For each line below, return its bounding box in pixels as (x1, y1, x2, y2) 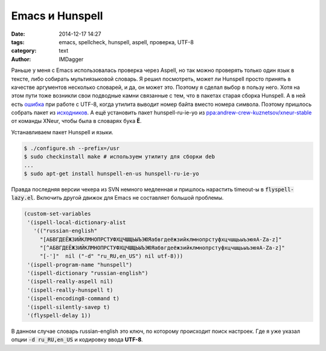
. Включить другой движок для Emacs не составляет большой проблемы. (33, 194, 224, 202)
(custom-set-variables (24, 211, 91, 217)
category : (11, 47, 37, 54)
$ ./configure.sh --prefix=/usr (24, 145, 120, 151)
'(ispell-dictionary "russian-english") (27, 270, 149, 277)
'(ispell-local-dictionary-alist (27, 218, 126, 226)
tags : (11, 38, 25, 45)
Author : (11, 55, 31, 63)
